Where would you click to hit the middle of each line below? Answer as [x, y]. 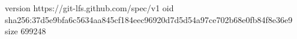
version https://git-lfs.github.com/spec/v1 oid [89, 8]
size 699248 [25, 31]
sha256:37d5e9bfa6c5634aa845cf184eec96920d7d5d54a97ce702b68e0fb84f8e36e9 [149, 19]
